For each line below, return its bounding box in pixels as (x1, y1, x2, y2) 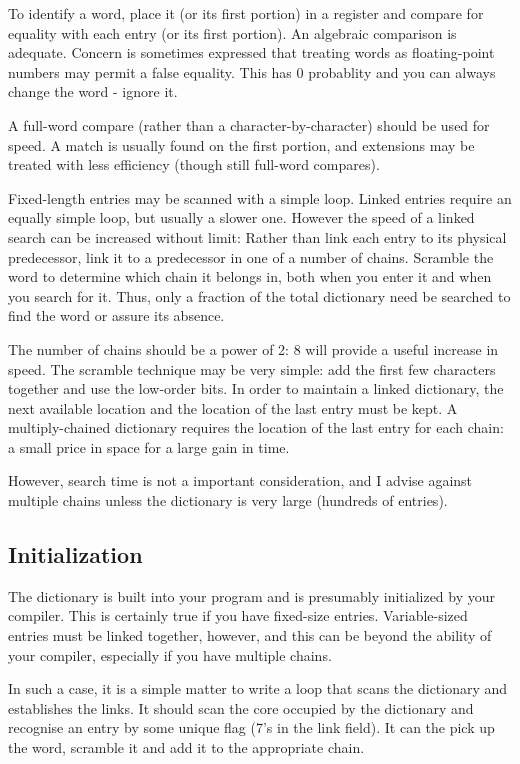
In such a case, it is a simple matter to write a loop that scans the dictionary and (8, 678, 508, 699)
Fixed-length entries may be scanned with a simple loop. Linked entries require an (8, 187, 512, 208)
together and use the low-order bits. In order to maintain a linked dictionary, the (8, 378, 504, 399)
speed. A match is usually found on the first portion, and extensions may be (8, 134, 475, 155)
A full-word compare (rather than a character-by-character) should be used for (8, 114, 490, 135)
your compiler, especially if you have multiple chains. (8, 644, 332, 665)
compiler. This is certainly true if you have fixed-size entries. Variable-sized (8, 605, 468, 626)
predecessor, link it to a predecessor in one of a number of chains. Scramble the (8, 246, 494, 267)
